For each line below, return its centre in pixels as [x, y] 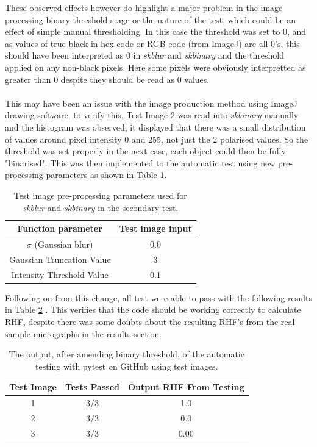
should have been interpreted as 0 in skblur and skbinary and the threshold [145, 55]
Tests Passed [92, 387]
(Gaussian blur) [64, 244]
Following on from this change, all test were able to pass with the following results [158, 297]
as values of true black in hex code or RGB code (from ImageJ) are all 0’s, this [152, 43]
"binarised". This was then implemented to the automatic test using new [140, 163]
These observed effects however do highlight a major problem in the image [144, 7]
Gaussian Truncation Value [60, 259]
